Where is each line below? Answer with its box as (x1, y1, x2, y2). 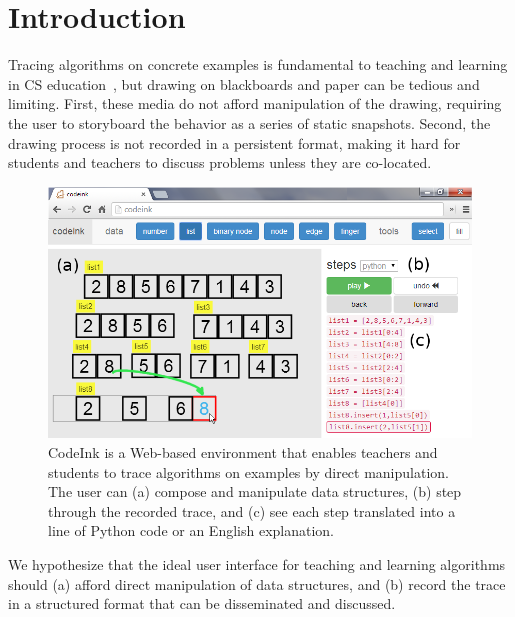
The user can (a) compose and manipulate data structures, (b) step (48, 481, 462, 502)
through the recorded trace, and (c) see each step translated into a (48, 500, 456, 521)
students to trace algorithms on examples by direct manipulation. (48, 461, 449, 482)
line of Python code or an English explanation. (48, 520, 335, 541)
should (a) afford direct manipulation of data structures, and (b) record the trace (8, 573, 506, 594)
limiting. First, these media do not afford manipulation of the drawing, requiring (8, 93, 502, 114)
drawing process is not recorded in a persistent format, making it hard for (8, 132, 461, 153)
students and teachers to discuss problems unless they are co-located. (8, 152, 432, 173)
